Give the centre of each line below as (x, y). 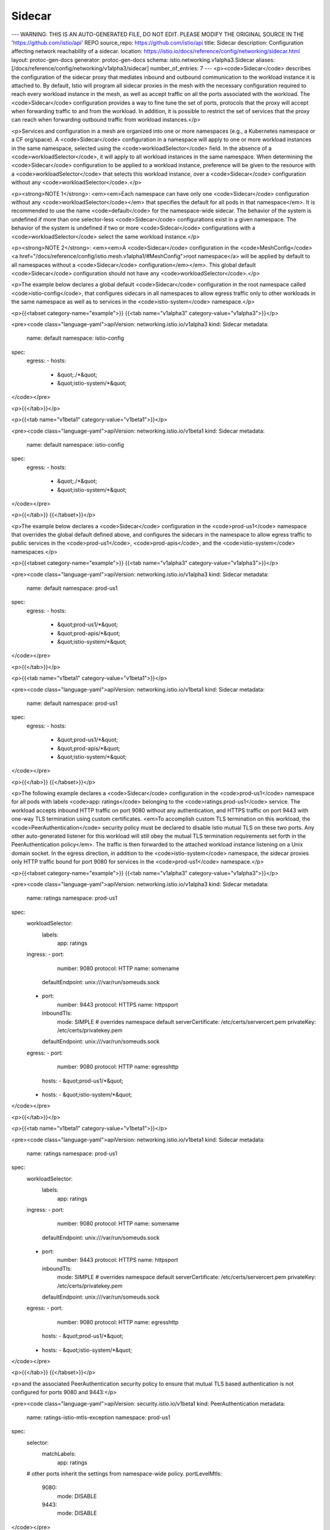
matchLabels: (59, 1454)
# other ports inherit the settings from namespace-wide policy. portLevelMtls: (124, 1473)
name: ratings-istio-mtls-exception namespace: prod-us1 (98, 1417)
